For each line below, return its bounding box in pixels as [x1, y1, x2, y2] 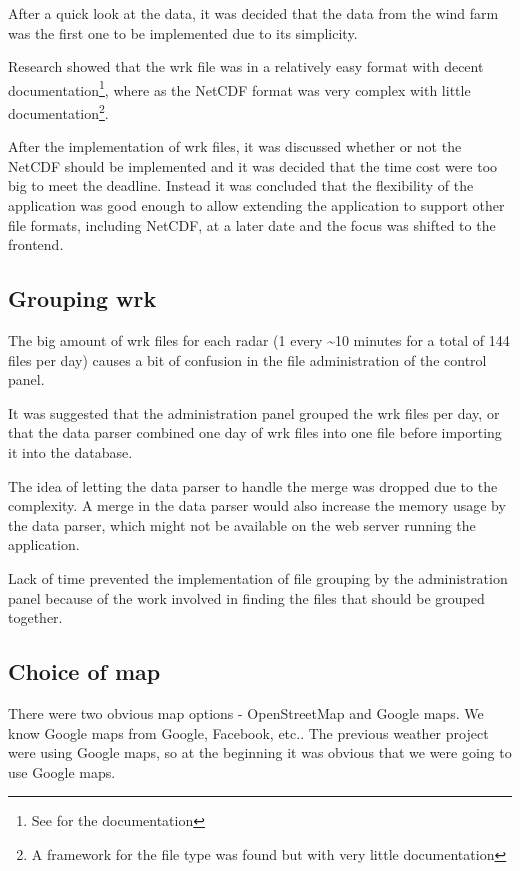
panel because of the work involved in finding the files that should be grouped [8, 587, 485, 608]
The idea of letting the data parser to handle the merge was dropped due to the [8, 475, 498, 496]
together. [8, 607, 63, 628]
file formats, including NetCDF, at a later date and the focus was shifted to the [8, 214, 496, 235]
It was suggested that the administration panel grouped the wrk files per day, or [8, 402, 500, 423]
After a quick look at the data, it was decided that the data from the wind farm [8, 3, 499, 23]
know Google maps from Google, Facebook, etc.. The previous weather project [8, 722, 489, 743]
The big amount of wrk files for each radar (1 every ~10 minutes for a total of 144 [8, 330, 510, 351]
